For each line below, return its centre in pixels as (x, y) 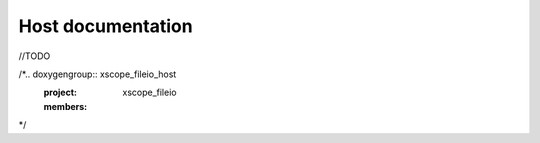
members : (65, 106)
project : (60, 92)
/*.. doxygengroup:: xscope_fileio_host (97, 74)
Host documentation (106, 26)
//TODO (34, 56)
